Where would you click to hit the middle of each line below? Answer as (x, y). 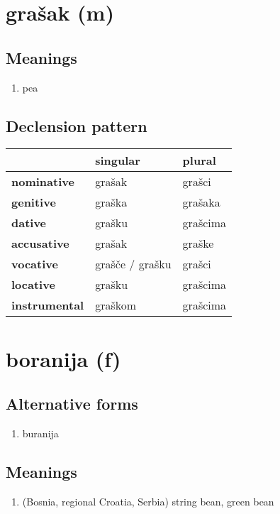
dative (29, 223)
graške (198, 244)
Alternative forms (72, 404)
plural (199, 160)
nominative (43, 182)
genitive (34, 202)
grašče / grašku (133, 264)
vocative (35, 264)
